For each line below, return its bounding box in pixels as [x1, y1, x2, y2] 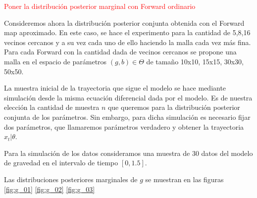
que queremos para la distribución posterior [107, 102, 240, 112]
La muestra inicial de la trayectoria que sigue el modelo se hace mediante [4, 83, 226, 93]
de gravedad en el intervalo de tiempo [4, 157, 118, 168]
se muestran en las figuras [145, 174, 224, 184]
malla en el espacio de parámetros [4, 56, 107, 66]
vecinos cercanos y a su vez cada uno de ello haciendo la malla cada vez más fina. [4, 37, 251, 47]
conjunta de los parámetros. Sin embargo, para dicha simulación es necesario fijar [4, 111, 251, 122]
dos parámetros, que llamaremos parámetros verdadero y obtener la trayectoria [4, 121, 244, 132]
